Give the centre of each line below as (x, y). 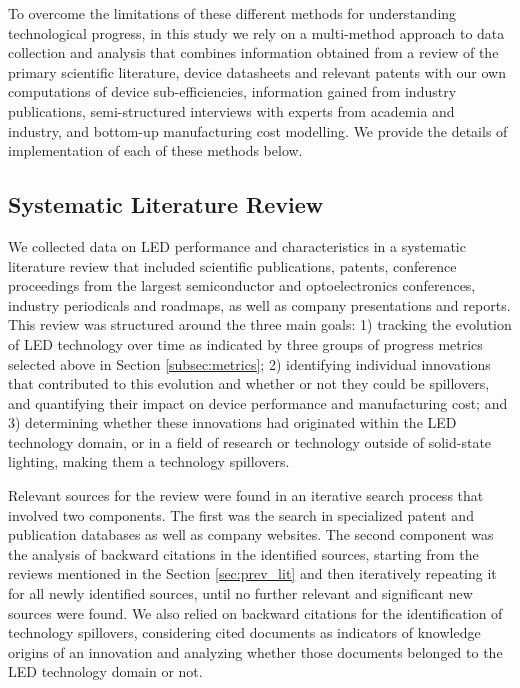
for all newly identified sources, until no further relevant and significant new (240, 593)
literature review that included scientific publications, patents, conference (232, 265)
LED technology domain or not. (105, 671)
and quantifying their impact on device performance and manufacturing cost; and (258, 402)
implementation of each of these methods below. (155, 150)
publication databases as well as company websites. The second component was (251, 534)
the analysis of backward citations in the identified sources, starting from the (243, 553)
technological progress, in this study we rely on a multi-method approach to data (256, 32)
